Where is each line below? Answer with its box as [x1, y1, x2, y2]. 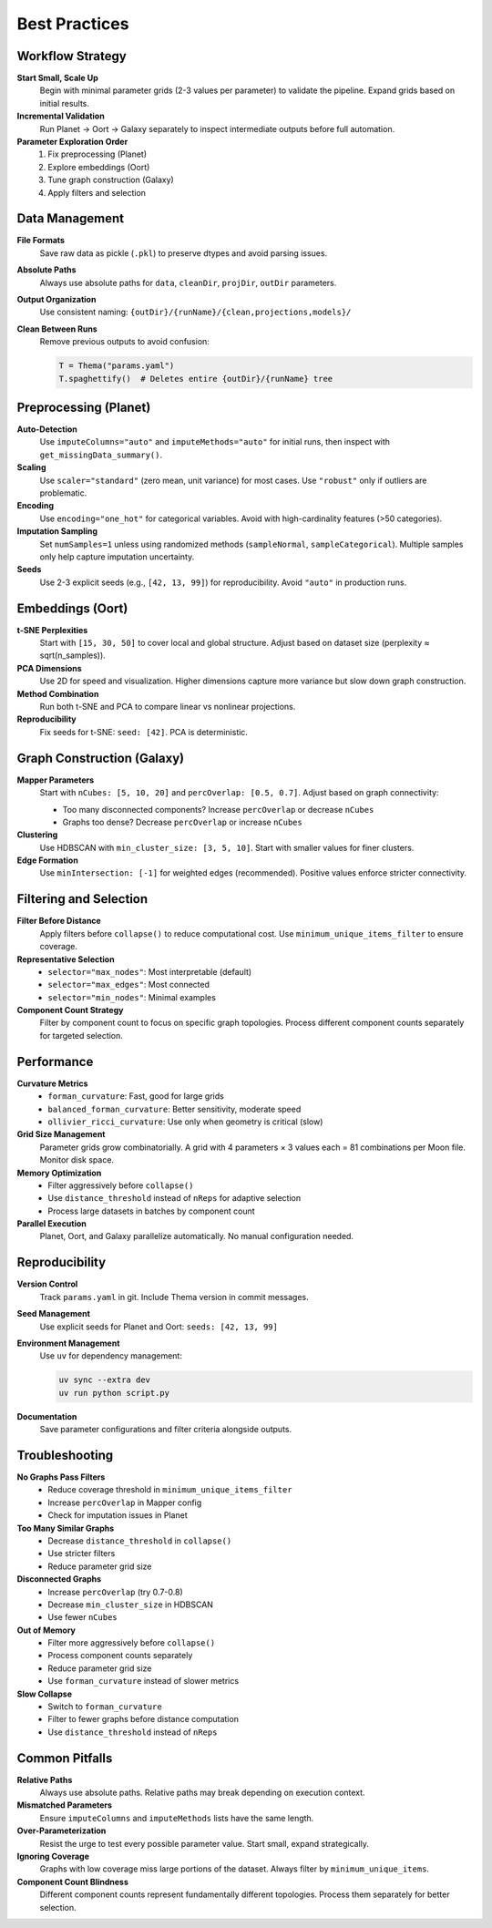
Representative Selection [16, 953, 115, 965]
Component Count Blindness [16, 1876, 129, 1887]
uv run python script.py [58, 1388, 170, 1398]
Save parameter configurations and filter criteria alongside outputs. [39, 1424, 292, 1435]
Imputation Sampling [16, 526, 98, 537]
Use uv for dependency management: [39, 1350, 182, 1361]
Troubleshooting [16, 1447, 114, 1462]
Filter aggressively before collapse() [47, 1180, 194, 1191]
